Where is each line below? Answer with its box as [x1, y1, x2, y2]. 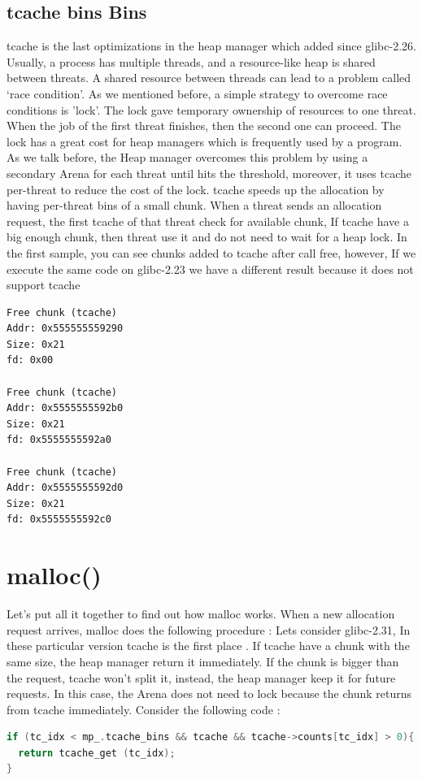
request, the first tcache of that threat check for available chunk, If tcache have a [7, 212, 409, 229]
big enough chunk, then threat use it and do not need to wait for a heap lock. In [7, 228, 407, 245]
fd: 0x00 [7, 354, 54, 366]
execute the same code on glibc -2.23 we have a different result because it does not [7, 260, 414, 277]
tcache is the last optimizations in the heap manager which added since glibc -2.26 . [7, 37, 416, 54]
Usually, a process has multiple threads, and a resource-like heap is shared [7, 53, 376, 70]
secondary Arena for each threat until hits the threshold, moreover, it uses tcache [7, 164, 412, 181]
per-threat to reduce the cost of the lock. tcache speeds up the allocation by [7, 180, 385, 197]
